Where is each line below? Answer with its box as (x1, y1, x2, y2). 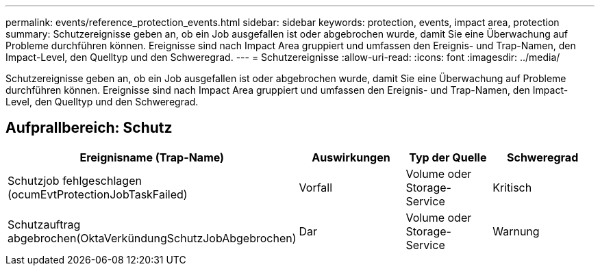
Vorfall (299, 180, 333, 194)
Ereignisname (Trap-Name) (79, 150, 225, 164)
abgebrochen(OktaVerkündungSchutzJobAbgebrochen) (8, 231, 297, 245)
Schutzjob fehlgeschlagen (8, 173, 142, 188)
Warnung (492, 224, 540, 238)
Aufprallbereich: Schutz (5, 119, 173, 137)
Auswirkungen (312, 150, 390, 164)
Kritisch (492, 180, 532, 194)
